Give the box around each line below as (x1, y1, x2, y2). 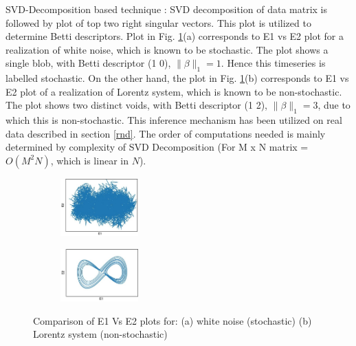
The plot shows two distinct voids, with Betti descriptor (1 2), (5, 98, 267, 112)
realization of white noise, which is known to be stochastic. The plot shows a (5, 42, 329, 56)
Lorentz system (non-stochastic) (33, 327, 168, 341)
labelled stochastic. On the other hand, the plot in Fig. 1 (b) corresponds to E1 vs (5, 71, 349, 85)
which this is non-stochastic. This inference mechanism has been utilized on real (5, 113, 342, 127)
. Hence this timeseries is (221, 56, 326, 70)
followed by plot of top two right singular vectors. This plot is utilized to (5, 15, 311, 30)
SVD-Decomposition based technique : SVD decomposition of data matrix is (5, 2, 327, 16)
